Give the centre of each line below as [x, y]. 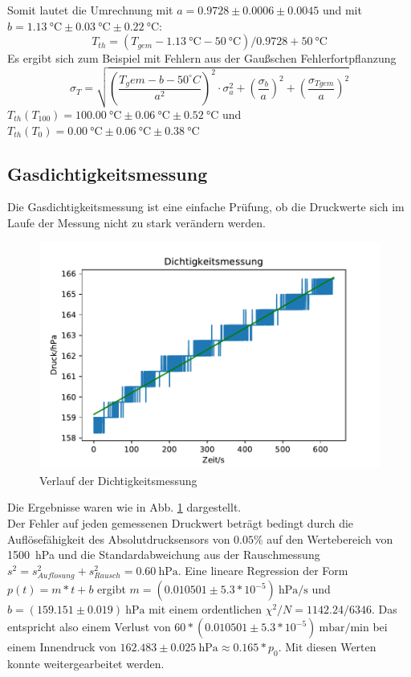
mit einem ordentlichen [205, 609]
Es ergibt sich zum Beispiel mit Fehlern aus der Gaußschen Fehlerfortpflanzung [202, 58]
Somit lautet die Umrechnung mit [90, 10]
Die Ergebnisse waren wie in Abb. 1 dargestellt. [124, 507]
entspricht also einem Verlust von [89, 627]
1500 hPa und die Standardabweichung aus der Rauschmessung [164, 555]
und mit [342, 10]
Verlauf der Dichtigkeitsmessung [118, 480]
